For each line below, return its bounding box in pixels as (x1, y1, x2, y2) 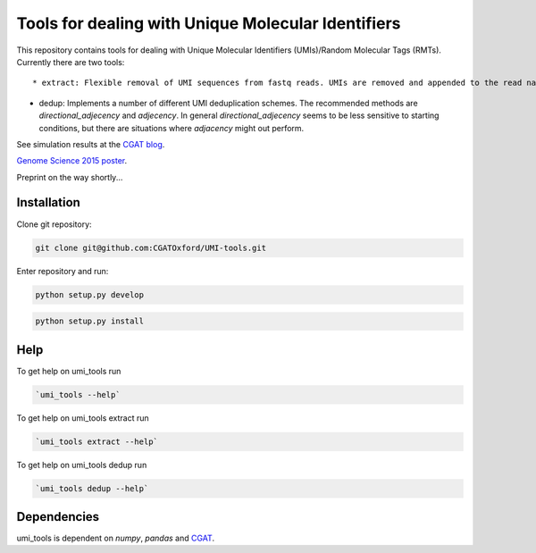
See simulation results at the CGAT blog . (16, 138, 165, 149)
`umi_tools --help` (35, 390, 121, 399)
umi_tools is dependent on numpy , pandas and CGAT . (16, 532, 214, 544)
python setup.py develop (35, 289, 145, 299)
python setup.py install (35, 316, 145, 326)
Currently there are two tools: (16, 56, 125, 67)
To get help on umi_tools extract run (16, 412, 149, 423)
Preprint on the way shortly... (16, 172, 123, 182)
